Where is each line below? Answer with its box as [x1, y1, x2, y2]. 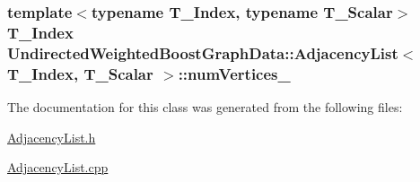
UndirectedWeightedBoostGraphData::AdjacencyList [7, 41, 398, 64]
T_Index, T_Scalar [7, 62, 153, 84]
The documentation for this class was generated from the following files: [7, 97, 403, 116]
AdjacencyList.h [7, 127, 96, 146]
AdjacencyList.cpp [7, 158, 109, 177]
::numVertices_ [178, 62, 291, 84]
